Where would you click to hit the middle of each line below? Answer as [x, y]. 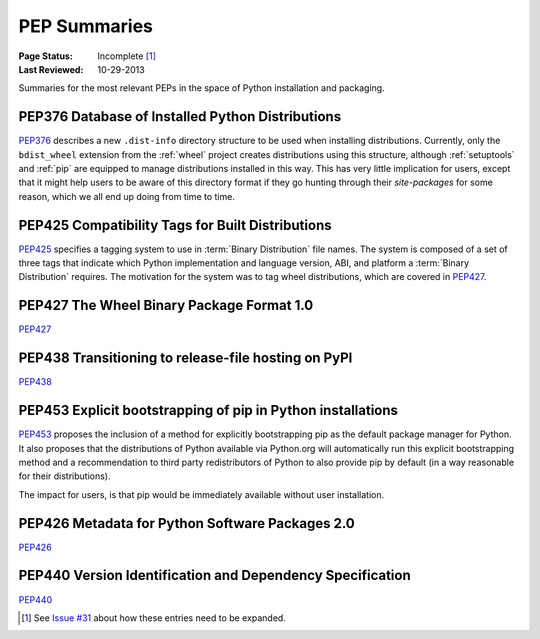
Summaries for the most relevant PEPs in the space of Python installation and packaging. [201, 88]
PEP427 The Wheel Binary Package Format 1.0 [166, 305]
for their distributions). [64, 476]
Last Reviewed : [51, 69]
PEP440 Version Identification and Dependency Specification [214, 575]
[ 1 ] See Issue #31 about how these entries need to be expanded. [154, 617]
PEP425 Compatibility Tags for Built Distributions [175, 225]
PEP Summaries [86, 26]
